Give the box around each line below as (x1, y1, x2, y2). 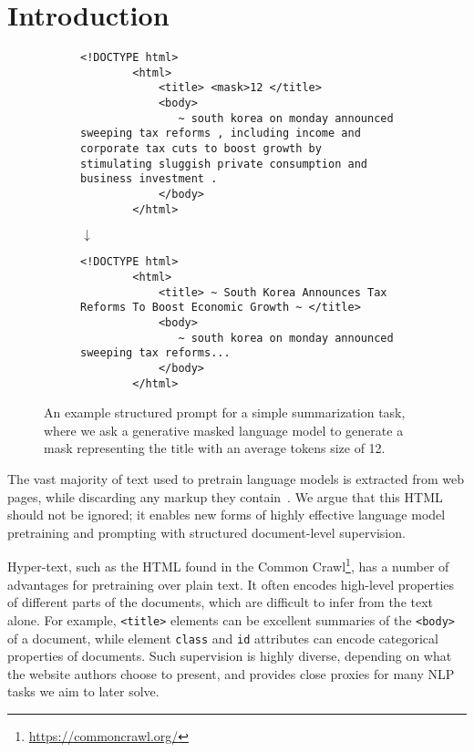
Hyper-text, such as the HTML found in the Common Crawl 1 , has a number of (7, 554, 449, 576)
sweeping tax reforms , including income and (80, 127, 361, 140)
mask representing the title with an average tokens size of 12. (44, 438, 386, 458)
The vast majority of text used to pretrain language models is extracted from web (7, 469, 464, 489)
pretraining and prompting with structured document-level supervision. (7, 522, 406, 541)
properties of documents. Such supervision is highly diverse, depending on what (7, 646, 452, 665)
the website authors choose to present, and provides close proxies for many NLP (7, 664, 455, 683)
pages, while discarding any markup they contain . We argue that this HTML (7, 487, 443, 506)
